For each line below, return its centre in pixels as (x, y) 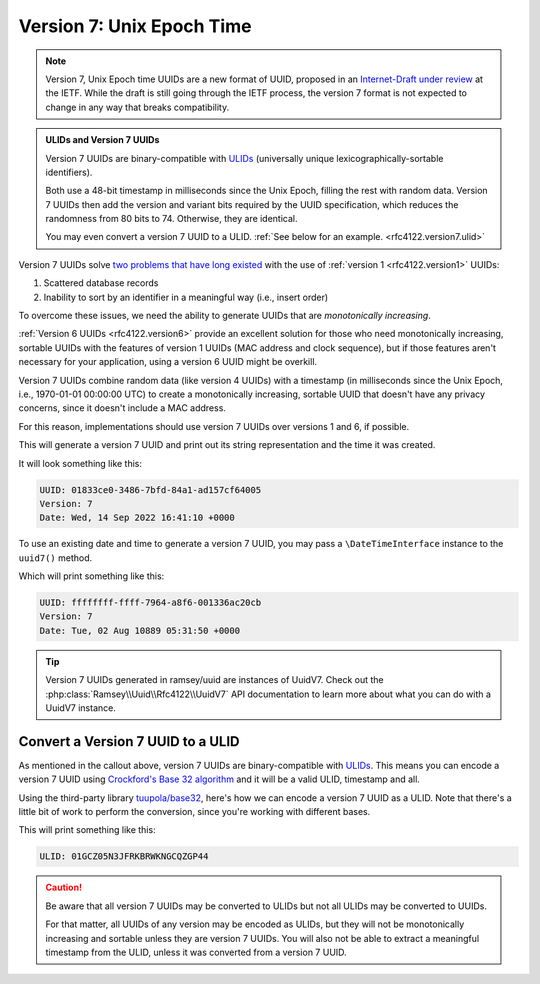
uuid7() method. (55, 557)
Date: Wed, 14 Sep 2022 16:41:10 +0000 (137, 518)
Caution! (64, 887)
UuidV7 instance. (81, 707)
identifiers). (69, 172)
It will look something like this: (80, 463)
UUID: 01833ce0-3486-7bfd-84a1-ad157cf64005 (150, 489)
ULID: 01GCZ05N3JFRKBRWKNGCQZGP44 (124, 856)
